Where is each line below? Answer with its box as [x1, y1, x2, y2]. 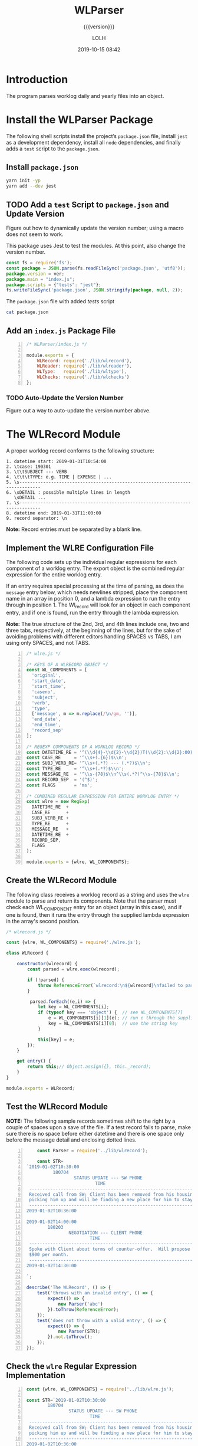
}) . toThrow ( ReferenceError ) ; [47, 1306, 119, 1313]
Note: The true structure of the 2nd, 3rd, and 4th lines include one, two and [6, 620, 190, 627]
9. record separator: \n [6, 516, 67, 522]
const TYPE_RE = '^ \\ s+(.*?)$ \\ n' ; [26, 766, 124, 772]
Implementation [6, 1370, 66, 1381]
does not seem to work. [6, 231, 64, 238]
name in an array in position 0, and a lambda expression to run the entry [6, 595, 181, 602]
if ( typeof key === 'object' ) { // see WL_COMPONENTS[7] [37, 1009, 183, 1015]
